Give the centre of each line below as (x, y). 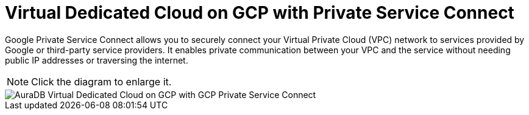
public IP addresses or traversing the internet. (97, 60)
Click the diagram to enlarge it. (101, 81)
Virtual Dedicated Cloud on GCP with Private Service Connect (260, 13)
